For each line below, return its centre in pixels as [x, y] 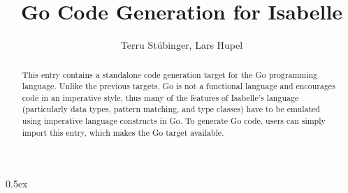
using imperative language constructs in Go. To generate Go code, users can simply [174, 121]
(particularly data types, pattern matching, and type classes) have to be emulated [171, 109]
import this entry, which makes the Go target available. [123, 132]
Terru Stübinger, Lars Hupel [182, 45]
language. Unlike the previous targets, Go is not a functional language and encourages [179, 86]
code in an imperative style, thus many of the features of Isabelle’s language [160, 97]
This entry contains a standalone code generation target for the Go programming [170, 74]
